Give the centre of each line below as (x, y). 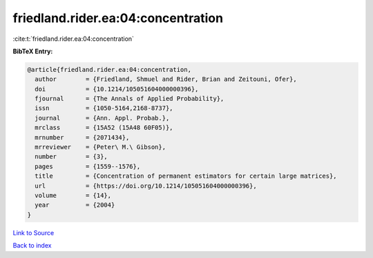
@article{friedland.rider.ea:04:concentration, (109, 70)
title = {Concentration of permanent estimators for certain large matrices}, (186, 176)
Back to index (32, 246)
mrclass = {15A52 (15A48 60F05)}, (104, 128)
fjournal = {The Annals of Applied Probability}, (130, 99)
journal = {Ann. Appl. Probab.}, (102, 118)
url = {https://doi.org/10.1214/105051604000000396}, (146, 186)
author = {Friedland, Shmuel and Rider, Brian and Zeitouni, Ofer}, (166, 79)
